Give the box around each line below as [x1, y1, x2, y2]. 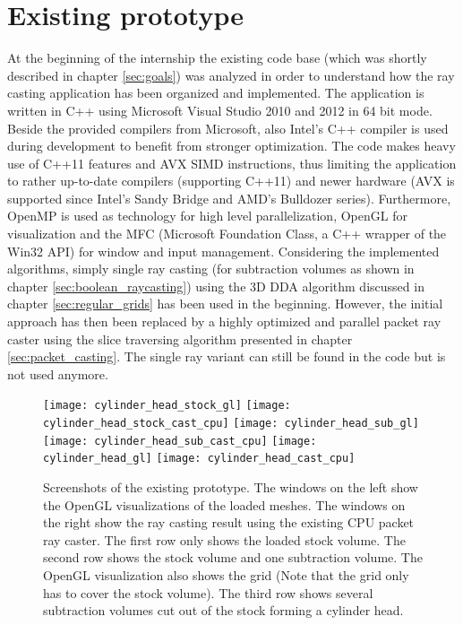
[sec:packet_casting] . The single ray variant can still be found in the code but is [7, 347, 446, 366]
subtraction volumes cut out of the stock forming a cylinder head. [43, 601, 404, 620]
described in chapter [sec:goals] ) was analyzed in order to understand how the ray [7, 65, 455, 84]
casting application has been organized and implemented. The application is [7, 83, 424, 102]
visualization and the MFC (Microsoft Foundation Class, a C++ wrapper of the [7, 224, 447, 243]
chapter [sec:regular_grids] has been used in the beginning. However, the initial [7, 294, 443, 313]
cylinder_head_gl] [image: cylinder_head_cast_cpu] [43, 452, 356, 465]
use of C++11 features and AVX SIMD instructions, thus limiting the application [7, 153, 457, 172]
